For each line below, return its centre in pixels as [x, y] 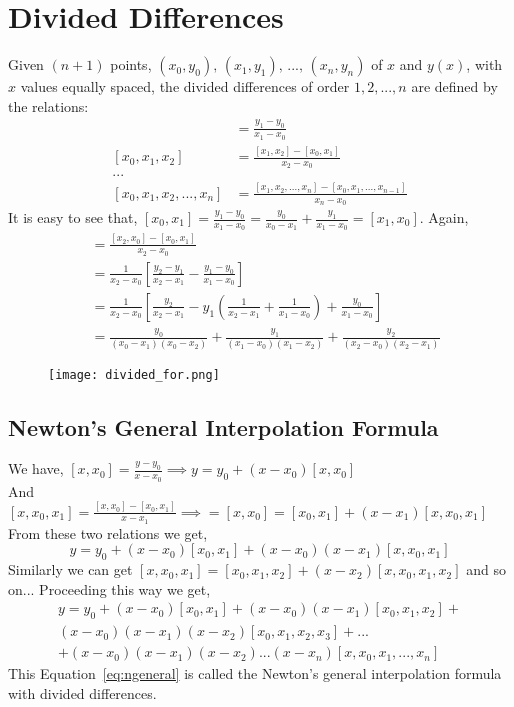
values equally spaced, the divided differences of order [185, 86]
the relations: [48, 105]
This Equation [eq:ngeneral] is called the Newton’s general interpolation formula [255, 673]
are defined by [454, 86]
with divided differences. [82, 692]
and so [486, 569]
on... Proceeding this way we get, [109, 588]
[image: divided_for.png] [134, 374]
